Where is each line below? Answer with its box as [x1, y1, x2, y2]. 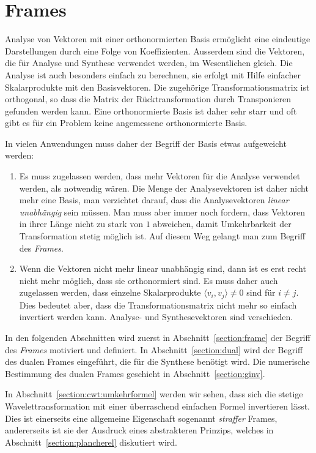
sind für [246, 286, 276, 299]
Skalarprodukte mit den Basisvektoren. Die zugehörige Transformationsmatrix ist [5, 80, 310, 93]
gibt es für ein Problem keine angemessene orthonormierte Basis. [5, 116, 248, 129]
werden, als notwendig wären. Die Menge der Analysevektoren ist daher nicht [19, 181, 309, 194]
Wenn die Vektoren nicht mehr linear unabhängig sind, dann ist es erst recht [19, 262, 306, 275]
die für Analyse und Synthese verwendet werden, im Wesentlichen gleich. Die [5, 56, 293, 69]
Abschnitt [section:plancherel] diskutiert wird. [5, 435, 177, 448]
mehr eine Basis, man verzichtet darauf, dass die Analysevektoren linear [19, 193, 289, 206]
